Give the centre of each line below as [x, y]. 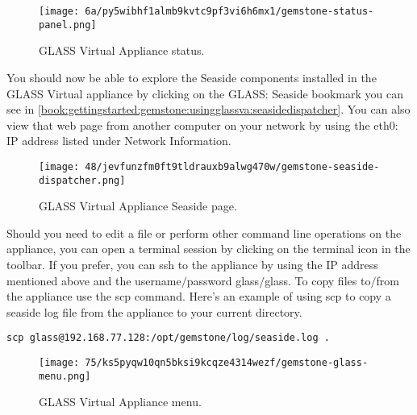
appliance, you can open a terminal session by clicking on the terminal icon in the [208, 249]
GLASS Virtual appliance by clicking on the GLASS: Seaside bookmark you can [205, 93]
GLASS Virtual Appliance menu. [120, 402]
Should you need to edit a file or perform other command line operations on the [204, 232]
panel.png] [68, 25]
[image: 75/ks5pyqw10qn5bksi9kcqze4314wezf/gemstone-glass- [204, 363]
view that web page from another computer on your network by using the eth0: [202, 124]
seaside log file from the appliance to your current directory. [154, 311]
